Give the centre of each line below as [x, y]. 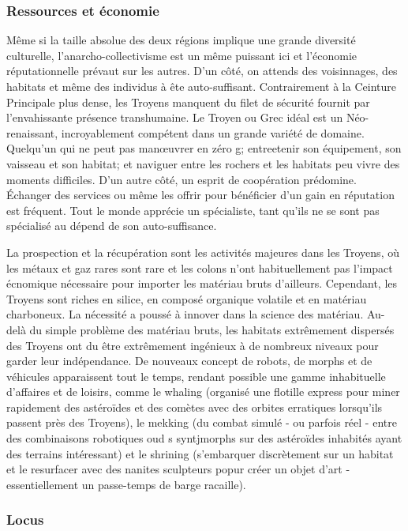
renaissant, [32, 132]
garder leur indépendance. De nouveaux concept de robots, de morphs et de [189, 361]
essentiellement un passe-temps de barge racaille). [126, 484]
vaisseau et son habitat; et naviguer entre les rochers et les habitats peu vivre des [203, 163]
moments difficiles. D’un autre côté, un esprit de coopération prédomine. [182, 179]
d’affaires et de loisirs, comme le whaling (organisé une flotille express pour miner [203, 392]
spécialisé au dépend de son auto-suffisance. [112, 226]
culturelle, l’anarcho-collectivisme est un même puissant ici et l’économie [182, 55]
